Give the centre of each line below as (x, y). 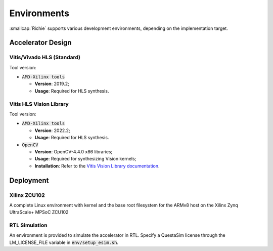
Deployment (29, 180)
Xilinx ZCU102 (27, 195)
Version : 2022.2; (52, 130)
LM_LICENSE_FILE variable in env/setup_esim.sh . (64, 242)
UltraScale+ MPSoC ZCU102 (39, 212)
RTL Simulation (28, 225)
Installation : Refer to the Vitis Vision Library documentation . (97, 166)
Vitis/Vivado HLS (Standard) (45, 57)
